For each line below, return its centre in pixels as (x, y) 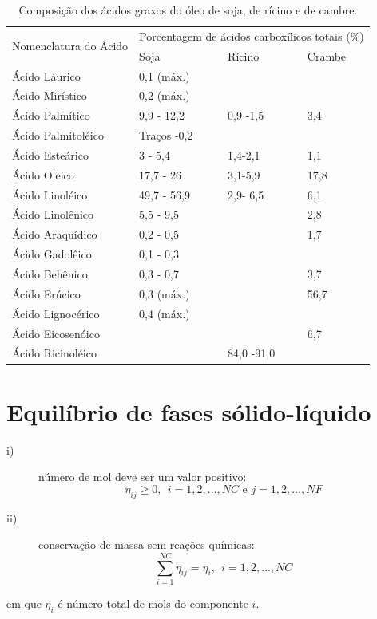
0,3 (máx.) (165, 293)
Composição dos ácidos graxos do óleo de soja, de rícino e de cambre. (188, 10)
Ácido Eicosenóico (56, 333)
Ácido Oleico (43, 174)
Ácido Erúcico (46, 293)
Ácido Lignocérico (56, 313)
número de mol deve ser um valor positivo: (143, 477)
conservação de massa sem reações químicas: (147, 544)
